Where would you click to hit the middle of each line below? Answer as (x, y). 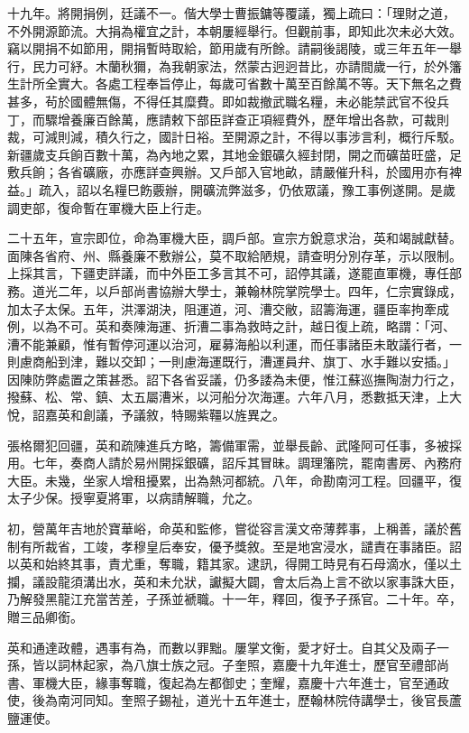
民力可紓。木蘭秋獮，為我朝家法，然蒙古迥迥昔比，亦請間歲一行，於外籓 (247, 65)
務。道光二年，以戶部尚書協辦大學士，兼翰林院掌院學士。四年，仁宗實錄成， (234, 290)
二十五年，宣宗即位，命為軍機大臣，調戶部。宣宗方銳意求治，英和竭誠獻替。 (234, 238)
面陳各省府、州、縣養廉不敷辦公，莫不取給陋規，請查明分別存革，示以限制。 (234, 255)
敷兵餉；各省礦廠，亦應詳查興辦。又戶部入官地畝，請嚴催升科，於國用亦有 (228, 172)
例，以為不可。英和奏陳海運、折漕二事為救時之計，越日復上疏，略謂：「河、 (231, 326)
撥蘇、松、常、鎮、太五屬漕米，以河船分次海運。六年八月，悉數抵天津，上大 (234, 397)
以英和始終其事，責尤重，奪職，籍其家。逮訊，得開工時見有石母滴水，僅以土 (234, 564)
